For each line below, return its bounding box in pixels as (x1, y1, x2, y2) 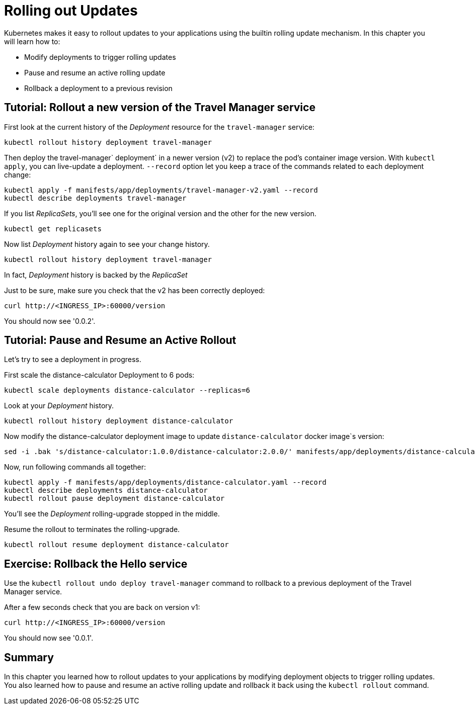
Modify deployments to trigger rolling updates (24, 52, 176, 61)
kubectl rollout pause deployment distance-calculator (4, 494, 225, 503)
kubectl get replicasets (4, 224, 102, 233)
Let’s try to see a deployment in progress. (4, 355, 141, 364)
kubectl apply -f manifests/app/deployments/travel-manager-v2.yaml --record (4, 186, 318, 194)
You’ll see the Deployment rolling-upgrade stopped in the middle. (4, 509, 220, 518)
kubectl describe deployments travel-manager (4, 194, 187, 202)
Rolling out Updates (4, 2, 138, 19)
